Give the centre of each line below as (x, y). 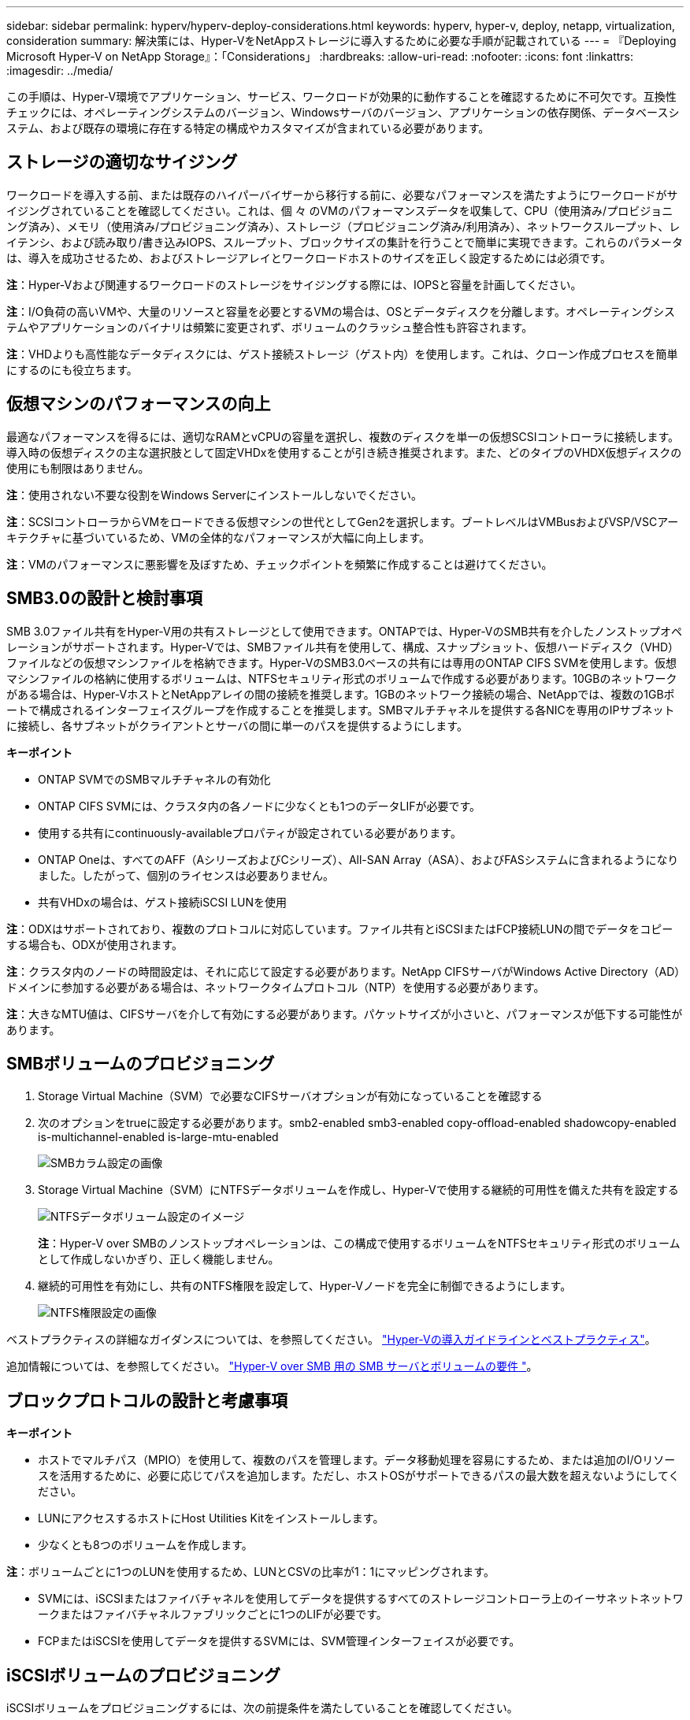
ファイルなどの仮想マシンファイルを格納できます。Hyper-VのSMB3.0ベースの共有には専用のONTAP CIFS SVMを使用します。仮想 (341, 662)
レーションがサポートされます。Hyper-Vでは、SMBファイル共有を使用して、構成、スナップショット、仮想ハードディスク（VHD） (343, 647)
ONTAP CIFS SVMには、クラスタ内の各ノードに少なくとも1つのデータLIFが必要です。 (260, 806)
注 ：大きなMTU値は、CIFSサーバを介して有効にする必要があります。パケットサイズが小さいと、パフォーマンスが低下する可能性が (345, 1014)
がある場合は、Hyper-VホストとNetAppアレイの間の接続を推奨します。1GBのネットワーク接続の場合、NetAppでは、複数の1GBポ (341, 694)
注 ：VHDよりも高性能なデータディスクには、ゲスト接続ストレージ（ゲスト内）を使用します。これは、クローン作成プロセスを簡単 (342, 354)
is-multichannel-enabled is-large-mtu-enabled (158, 1137)
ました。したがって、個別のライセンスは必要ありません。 (186, 875)
